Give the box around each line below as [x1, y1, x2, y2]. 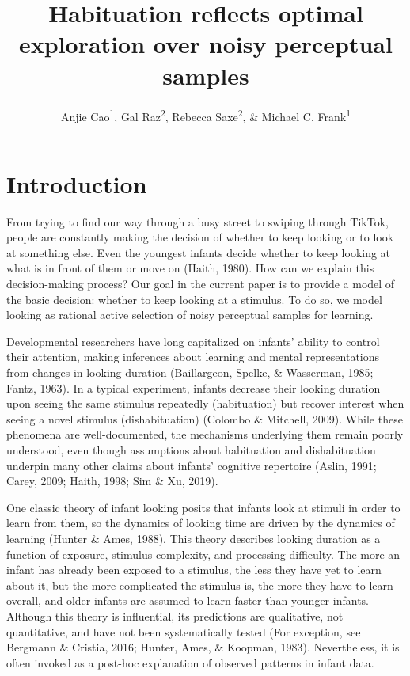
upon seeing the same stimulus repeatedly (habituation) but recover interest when [6, 395, 404, 412]
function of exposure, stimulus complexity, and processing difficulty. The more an [6, 545, 401, 562]
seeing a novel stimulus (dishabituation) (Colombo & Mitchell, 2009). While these [6, 410, 403, 427]
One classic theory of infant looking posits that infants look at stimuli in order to [6, 499, 401, 515]
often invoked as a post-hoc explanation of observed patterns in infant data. [6, 654, 374, 670]
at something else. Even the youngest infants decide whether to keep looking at [6, 244, 391, 260]
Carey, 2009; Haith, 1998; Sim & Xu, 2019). [6, 473, 218, 489]
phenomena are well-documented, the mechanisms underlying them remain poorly [6, 426, 404, 442]
